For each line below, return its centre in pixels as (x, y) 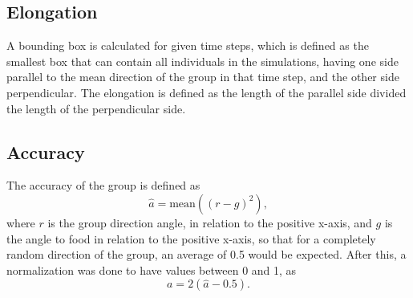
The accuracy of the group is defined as (103, 185)
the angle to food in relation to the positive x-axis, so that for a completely (191, 238)
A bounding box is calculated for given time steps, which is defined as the (188, 45)
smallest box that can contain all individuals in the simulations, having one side (202, 61)
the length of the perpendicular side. (96, 108)
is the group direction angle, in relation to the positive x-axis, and (210, 222)
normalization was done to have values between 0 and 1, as (152, 269)
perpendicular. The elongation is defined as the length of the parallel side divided (206, 92)
